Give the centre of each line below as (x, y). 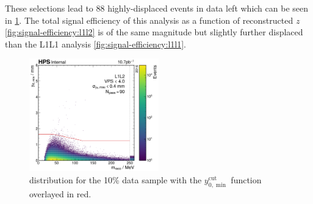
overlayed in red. (60, 193)
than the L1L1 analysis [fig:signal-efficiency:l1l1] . (95, 44)
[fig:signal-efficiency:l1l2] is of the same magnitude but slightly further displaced (154, 32)
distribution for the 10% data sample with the (116, 179)
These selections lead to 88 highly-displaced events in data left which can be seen (157, 8)
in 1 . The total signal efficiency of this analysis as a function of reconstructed (149, 20)
